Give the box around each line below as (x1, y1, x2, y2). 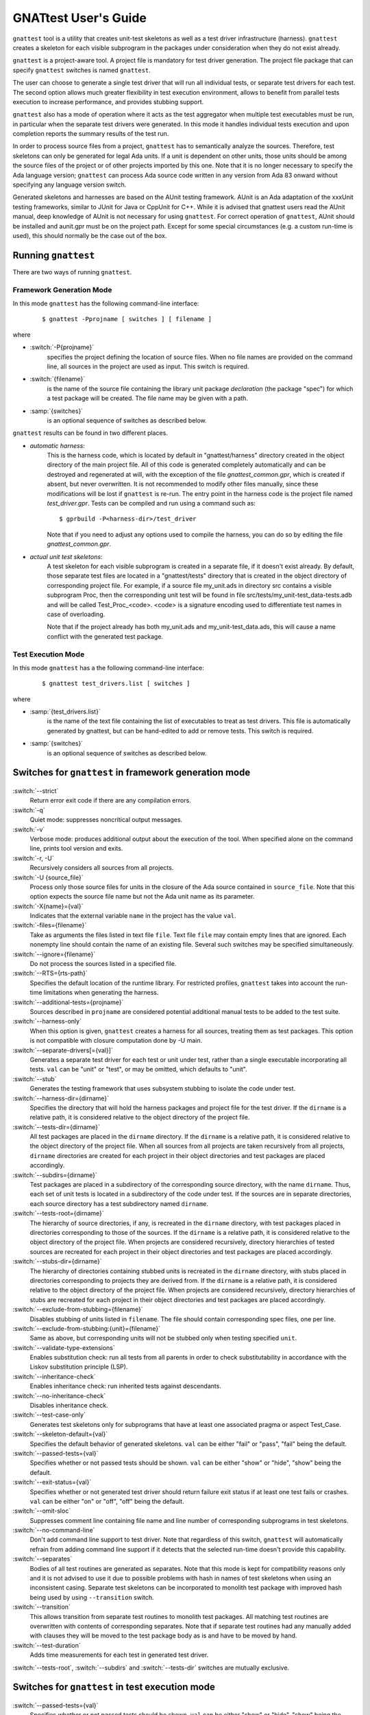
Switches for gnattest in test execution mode (12, 1681, 215, 1693)
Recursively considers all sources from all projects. (29, 864, 174, 872)
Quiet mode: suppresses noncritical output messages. (29, 816, 183, 824)
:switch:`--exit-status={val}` (12, 1478, 92, 1487)
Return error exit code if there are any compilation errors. (29, 796, 191, 805)
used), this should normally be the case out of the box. (12, 231, 167, 239)
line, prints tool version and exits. (29, 844, 123, 853)
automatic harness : (29, 441, 86, 449)
